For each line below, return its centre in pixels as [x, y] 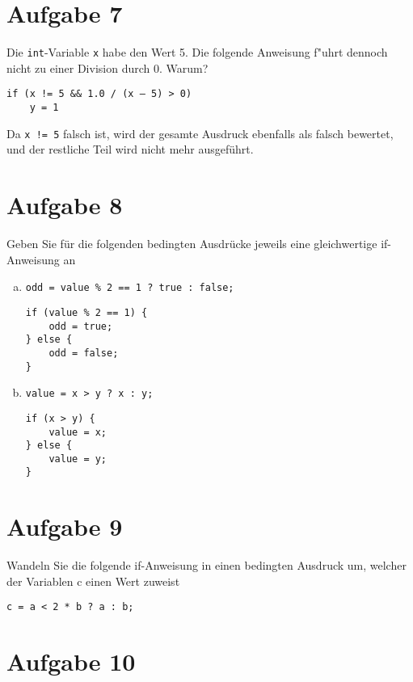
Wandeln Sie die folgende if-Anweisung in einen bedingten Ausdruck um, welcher [206, 565]
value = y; [78, 459]
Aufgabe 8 [65, 205]
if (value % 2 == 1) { [86, 312]
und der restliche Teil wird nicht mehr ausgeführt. [130, 149]
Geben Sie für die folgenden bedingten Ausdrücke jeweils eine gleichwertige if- [199, 244]
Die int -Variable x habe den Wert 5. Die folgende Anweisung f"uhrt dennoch [197, 52]
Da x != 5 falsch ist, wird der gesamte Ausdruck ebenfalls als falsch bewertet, [200, 133]
